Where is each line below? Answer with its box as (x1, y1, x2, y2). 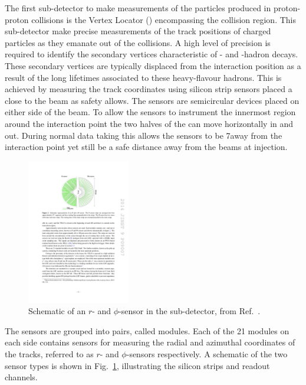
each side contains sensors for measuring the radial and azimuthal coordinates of (5, 336, 295, 348)
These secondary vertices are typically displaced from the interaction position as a (5, 59, 301, 71)
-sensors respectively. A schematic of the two (126, 347, 288, 360)
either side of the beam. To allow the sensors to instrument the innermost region (5, 106, 296, 118)
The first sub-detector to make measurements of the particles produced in (5, 2, 271, 14)
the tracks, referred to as (5, 347, 94, 360)
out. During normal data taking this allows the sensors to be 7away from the (5, 129, 282, 141)
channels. (5, 371, 38, 383)
